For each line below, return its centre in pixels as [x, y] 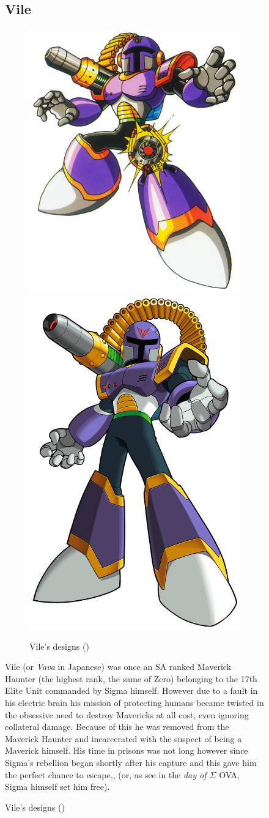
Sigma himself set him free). [57, 786]
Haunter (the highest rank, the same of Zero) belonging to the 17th [131, 678]
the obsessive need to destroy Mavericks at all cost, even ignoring [127, 714]
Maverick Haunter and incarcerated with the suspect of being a [123, 738]
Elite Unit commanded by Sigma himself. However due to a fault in [131, 690]
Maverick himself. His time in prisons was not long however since [127, 750]
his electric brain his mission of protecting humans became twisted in [134, 702]
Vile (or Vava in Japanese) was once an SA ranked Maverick [118, 667]
